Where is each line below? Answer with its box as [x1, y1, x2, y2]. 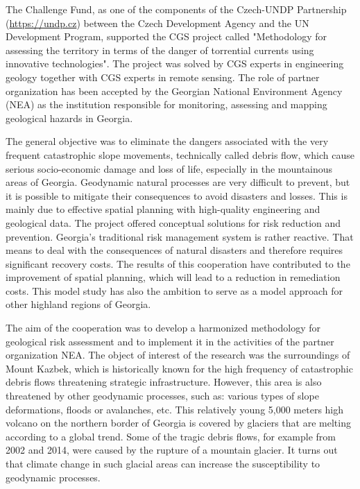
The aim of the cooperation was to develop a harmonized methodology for [6, 320, 321, 335]
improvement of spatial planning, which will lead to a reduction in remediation [6, 270, 341, 284]
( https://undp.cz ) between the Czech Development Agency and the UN [6, 15, 309, 30]
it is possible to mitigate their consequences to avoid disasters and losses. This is [6, 188, 348, 203]
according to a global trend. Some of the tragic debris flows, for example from [6, 429, 336, 443]
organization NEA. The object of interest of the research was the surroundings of [6, 348, 350, 362]
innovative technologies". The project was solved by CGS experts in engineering [6, 56, 344, 71]
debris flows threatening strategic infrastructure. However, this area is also [6, 375, 322, 389]
